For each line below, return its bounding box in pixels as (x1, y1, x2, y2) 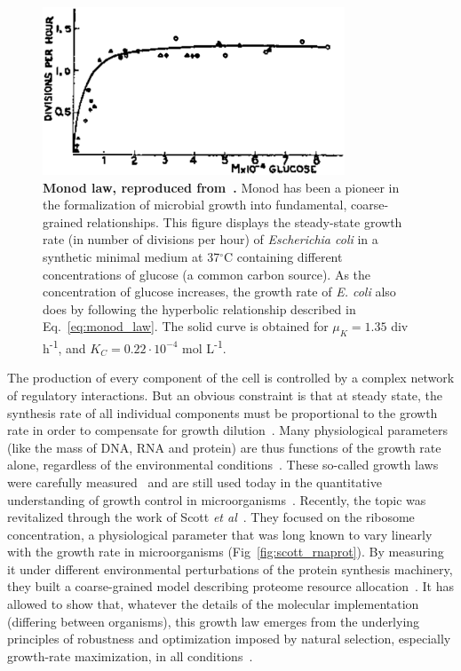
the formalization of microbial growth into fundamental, (43, 195, 347, 214)
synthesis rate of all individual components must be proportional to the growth (7, 403, 438, 422)
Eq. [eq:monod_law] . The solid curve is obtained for (43, 317, 329, 335)
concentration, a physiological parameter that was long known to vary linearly (7, 525, 433, 543)
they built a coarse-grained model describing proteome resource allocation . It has (7, 577, 454, 596)
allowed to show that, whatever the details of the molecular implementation (7, 595, 419, 613)
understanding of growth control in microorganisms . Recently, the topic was (7, 490, 426, 509)
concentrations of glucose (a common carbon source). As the (43, 264, 371, 283)
